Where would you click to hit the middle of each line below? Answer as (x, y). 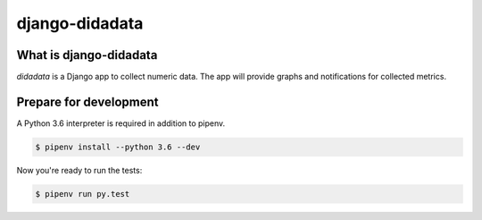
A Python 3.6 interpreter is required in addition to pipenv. (121, 123)
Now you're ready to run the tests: (79, 170)
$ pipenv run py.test (83, 194)
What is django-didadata (87, 55)
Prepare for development (87, 102)
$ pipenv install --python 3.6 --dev (118, 147)
